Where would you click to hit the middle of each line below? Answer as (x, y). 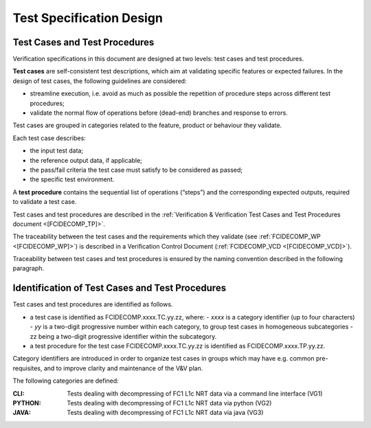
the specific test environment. (72, 179)
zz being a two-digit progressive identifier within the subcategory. (123, 336)
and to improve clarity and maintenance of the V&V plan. (123, 368)
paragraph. (29, 269)
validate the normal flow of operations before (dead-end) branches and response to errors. (159, 113)
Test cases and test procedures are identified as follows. (93, 304)
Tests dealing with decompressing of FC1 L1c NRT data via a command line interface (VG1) (195, 393)
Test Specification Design (88, 18)
